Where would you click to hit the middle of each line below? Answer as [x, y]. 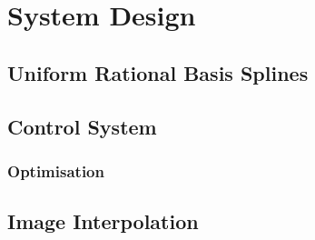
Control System [82, 126]
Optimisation [56, 170]
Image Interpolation [103, 221]
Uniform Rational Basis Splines [158, 72]
